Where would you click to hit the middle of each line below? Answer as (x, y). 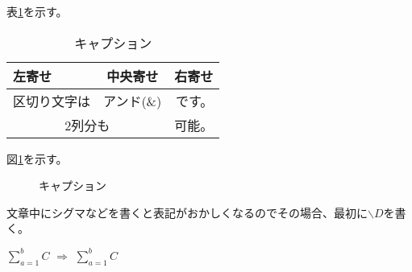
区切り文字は (52, 101)
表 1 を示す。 (37, 11)
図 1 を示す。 (37, 158)
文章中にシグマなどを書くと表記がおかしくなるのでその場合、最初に (187, 212)
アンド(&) (133, 101)
